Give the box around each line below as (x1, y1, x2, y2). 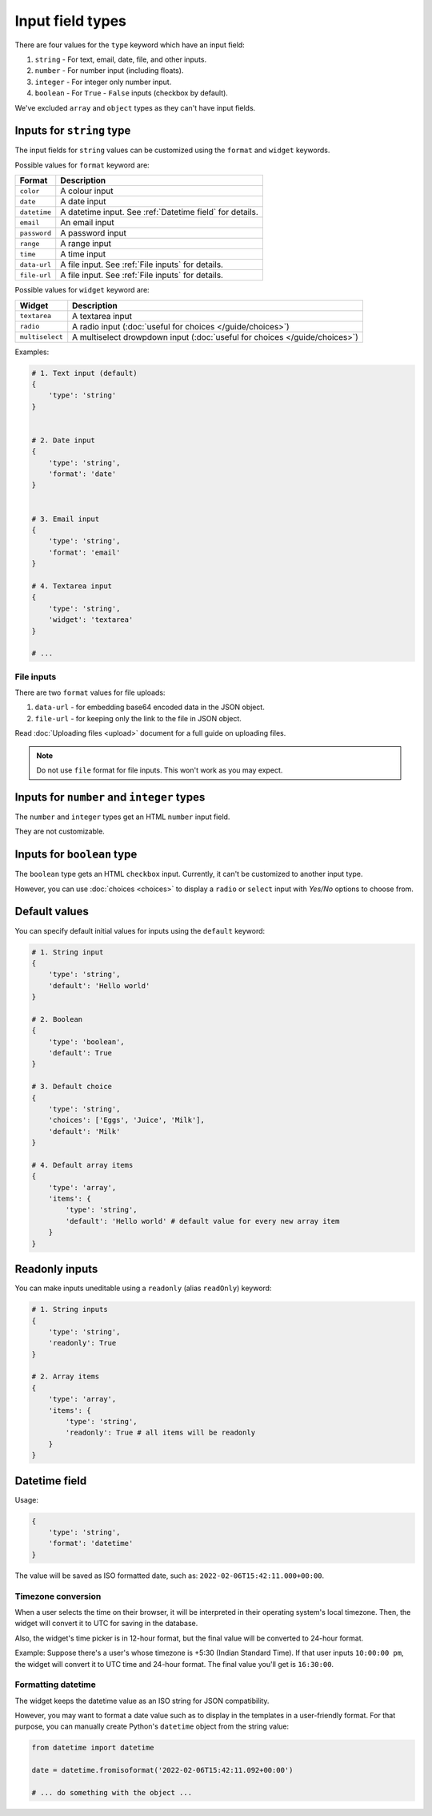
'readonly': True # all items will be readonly (65, 1428, 256, 1438)
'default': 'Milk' (48, 1127, 121, 1136)
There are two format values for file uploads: (14, 688, 166, 697)
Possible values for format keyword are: (14, 160, 150, 170)
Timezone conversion (14, 1591, 102, 1602)
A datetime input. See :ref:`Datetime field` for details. (60, 207, 259, 218)
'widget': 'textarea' (48, 615, 134, 624)
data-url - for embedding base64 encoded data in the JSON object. (34, 702, 266, 712)
